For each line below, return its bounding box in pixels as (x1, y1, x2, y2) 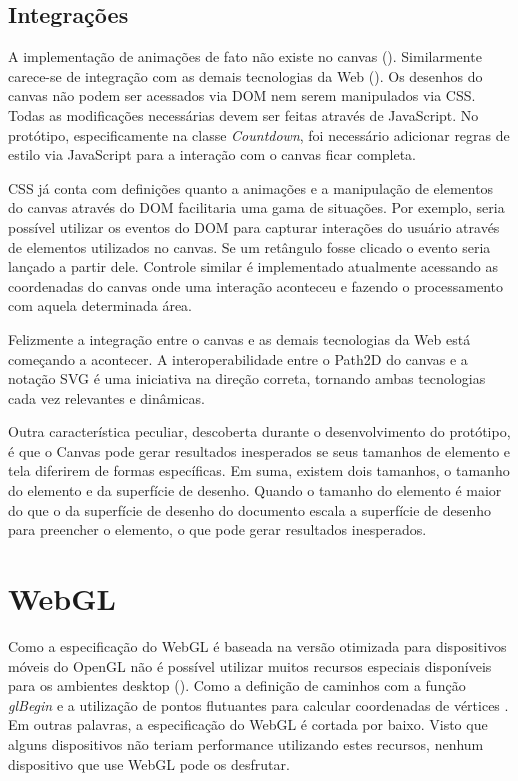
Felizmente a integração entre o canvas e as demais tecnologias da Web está (8, 328, 471, 349)
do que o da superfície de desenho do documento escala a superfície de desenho (8, 499, 492, 520)
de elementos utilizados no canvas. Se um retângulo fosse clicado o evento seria (8, 236, 491, 257)
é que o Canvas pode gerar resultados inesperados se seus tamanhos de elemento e (8, 440, 511, 461)
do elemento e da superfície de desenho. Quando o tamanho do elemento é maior (8, 480, 502, 501)
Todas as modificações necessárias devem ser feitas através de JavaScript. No (8, 104, 479, 125)
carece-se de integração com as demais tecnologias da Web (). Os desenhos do (8, 65, 483, 86)
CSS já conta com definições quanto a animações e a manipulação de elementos (8, 177, 494, 198)
